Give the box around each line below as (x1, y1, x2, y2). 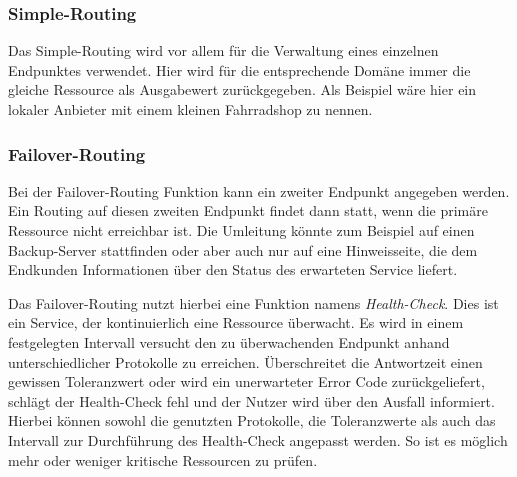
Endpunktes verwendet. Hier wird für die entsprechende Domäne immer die (8, 59, 471, 80)
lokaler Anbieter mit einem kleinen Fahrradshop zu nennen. (8, 99, 373, 119)
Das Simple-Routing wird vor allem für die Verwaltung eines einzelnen (8, 40, 439, 61)
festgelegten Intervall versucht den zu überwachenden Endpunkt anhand (8, 331, 450, 352)
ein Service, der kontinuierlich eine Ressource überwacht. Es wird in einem (8, 312, 464, 333)
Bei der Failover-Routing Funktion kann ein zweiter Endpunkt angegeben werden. (8, 180, 510, 201)
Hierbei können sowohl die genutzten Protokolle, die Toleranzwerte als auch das (8, 410, 496, 431)
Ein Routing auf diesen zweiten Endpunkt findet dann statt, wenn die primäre (8, 200, 488, 221)
